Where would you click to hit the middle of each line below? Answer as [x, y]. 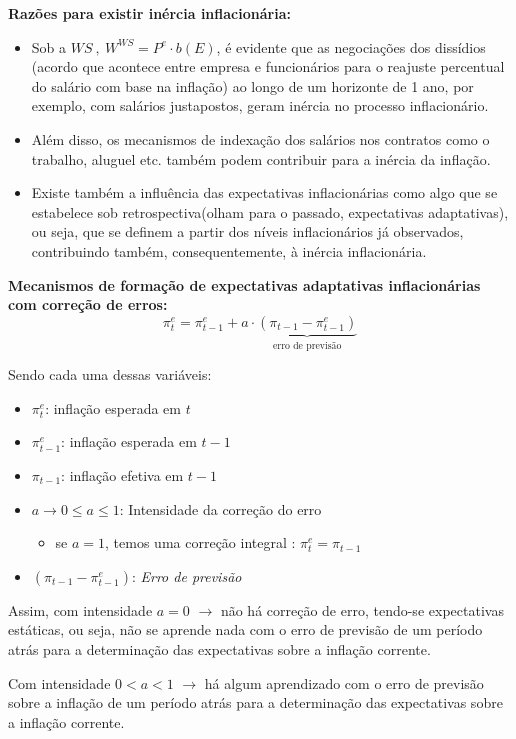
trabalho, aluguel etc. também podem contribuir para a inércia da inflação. [261, 158]
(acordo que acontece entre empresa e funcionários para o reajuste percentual [268, 66]
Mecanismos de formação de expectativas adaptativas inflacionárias [244, 284]
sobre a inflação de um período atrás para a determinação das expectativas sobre [255, 702]
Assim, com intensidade [80, 609]
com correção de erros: [88, 304]
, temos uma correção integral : [200, 542]
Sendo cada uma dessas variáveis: [110, 374]
